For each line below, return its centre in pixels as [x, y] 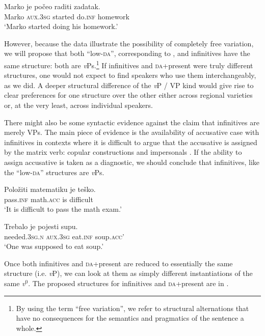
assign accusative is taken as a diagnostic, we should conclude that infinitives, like [132, 162]
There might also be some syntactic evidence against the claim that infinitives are [132, 122]
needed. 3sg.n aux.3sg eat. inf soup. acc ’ [64, 236]
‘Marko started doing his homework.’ [61, 26]
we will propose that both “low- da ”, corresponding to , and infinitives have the [127, 53]
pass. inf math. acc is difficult [49, 199]
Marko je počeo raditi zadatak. [52, 6]
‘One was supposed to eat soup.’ [54, 246]
